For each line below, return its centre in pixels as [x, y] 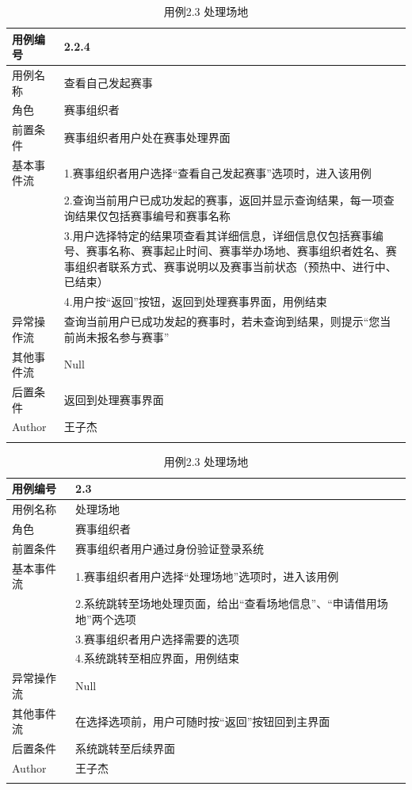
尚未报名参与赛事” [122, 336]
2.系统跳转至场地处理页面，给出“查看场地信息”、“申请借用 [226, 603]
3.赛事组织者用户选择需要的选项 [157, 638]
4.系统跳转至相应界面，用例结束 [157, 658]
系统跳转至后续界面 [126, 748]
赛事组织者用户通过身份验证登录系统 [170, 548]
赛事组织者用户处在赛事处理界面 [147, 137]
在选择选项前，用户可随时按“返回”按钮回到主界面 [203, 721]
